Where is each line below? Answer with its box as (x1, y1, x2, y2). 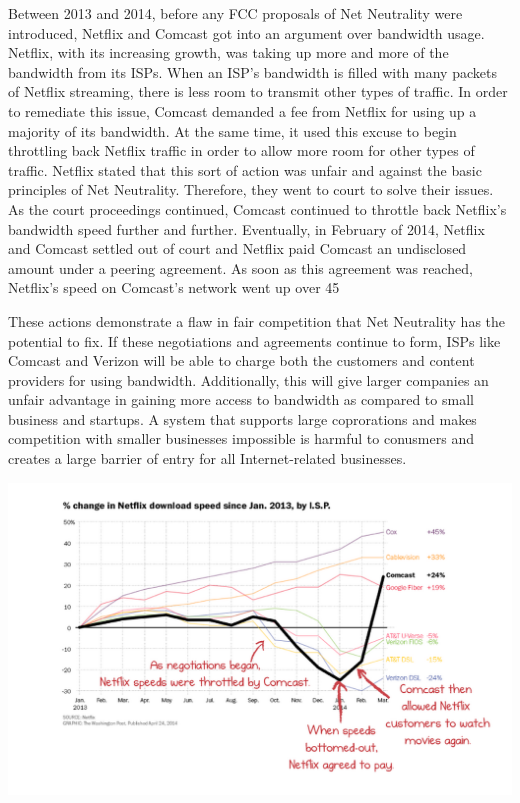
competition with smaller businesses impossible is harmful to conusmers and (8, 428, 474, 449)
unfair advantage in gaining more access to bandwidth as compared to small (8, 389, 474, 410)
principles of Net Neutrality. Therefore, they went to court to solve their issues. (8, 179, 494, 200)
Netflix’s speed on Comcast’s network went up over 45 (8, 277, 340, 298)
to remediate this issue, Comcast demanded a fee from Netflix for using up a (8, 100, 477, 121)
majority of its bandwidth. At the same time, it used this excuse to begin (8, 120, 457, 141)
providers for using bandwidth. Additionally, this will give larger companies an (8, 369, 489, 390)
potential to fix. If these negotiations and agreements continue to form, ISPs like (8, 330, 501, 351)
